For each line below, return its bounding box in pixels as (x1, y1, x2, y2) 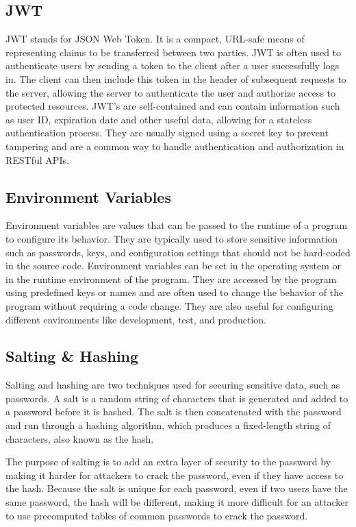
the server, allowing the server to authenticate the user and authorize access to (5, 85, 336, 99)
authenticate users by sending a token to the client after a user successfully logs (5, 58, 340, 73)
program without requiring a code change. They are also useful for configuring (5, 298, 333, 312)
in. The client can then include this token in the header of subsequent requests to (5, 71, 346, 86)
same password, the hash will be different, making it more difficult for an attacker (5, 495, 348, 509)
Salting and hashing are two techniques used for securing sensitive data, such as (5, 378, 340, 392)
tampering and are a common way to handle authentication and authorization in (5, 138, 344, 153)
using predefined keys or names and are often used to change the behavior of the (5, 285, 344, 299)
